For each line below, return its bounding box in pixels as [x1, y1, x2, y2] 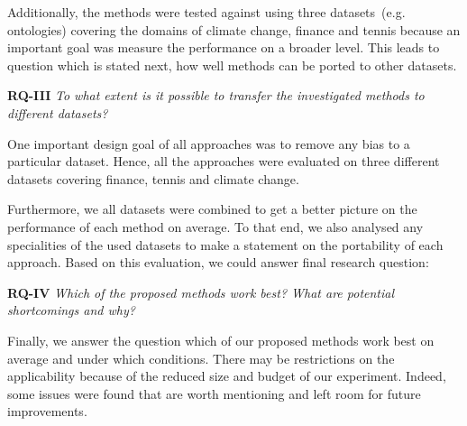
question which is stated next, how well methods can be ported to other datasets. [7, 55, 457, 74]
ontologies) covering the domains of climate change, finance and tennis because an [7, 20, 461, 39]
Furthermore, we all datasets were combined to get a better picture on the [7, 199, 417, 218]
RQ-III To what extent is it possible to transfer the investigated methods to [7, 86, 425, 105]
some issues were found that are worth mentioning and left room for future [7, 384, 421, 403]
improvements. [7, 402, 87, 421]
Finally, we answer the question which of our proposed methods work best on [7, 330, 435, 349]
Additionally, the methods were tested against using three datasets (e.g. [7, 3, 406, 21]
